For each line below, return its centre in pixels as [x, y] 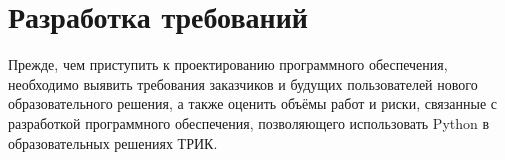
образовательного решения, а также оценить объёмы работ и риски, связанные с [252, 103]
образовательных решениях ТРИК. [113, 142]
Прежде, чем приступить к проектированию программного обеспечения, [228, 64]
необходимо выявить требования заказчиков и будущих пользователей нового [243, 83]
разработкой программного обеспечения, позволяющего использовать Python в [249, 122]
